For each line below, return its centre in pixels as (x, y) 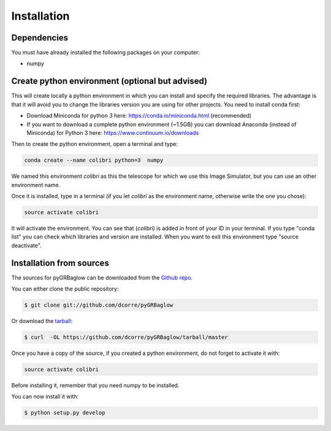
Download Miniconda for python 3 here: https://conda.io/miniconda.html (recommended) (139, 116)
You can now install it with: (45, 397)
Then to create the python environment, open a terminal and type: (94, 144)
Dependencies (40, 38)
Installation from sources (60, 263)
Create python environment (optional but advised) (109, 81)
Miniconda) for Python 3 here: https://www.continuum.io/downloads (113, 132)
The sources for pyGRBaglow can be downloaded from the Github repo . (102, 277)
